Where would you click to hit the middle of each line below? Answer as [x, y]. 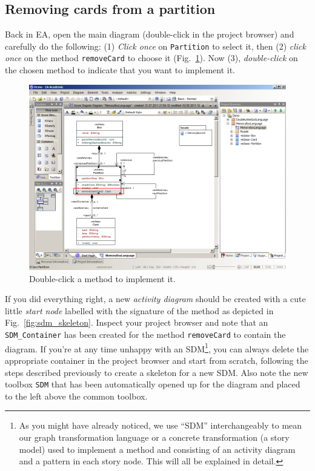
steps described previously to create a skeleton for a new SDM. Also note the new [157, 372]
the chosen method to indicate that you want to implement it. [120, 70]
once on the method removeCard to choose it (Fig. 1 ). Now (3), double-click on [151, 58]
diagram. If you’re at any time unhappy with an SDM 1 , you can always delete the [157, 347]
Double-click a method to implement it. [102, 278]
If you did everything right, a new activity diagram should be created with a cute [155, 299]
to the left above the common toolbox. [76, 396]
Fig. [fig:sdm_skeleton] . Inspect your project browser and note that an [137, 322]
